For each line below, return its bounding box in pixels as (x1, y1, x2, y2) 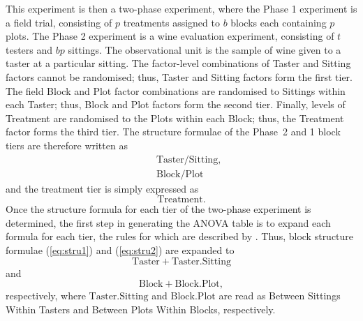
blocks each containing (230, 15, 327, 29)
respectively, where (6, 288, 86, 303)
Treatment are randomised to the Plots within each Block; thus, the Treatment (6, 110, 344, 125)
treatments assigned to (123, 15, 220, 29)
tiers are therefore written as (6, 137, 128, 152)
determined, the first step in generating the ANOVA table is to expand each (6, 215, 331, 230)
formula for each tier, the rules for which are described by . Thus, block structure (6, 229, 354, 244)
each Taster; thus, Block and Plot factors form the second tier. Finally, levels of (6, 97, 346, 112)
